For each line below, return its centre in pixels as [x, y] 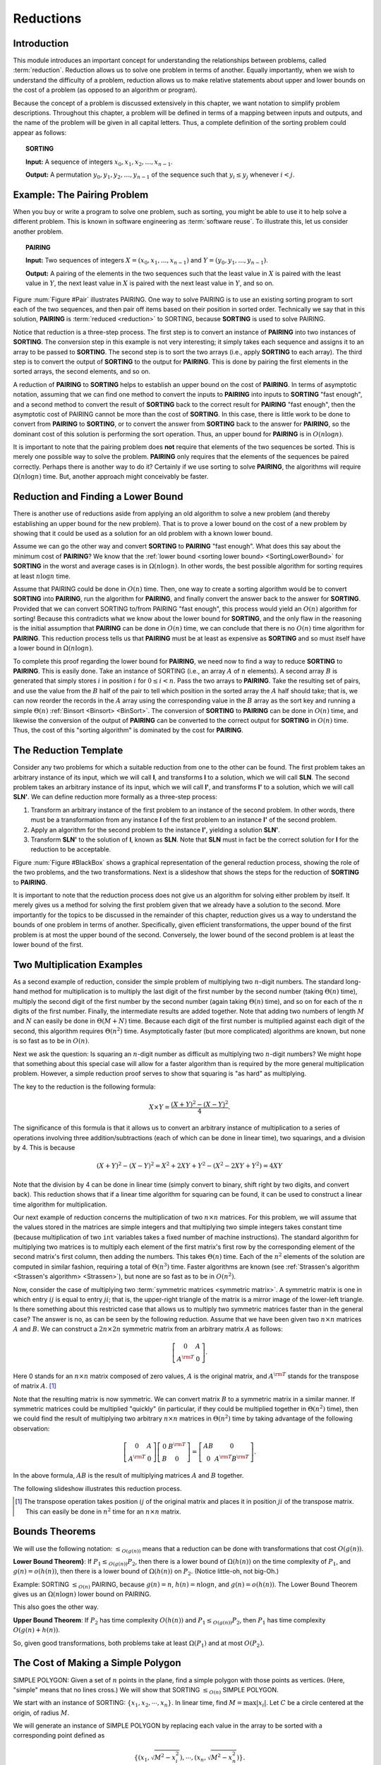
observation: [31, 1428]
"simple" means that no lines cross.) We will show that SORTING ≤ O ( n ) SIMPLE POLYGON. [146, 1691]
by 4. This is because [44, 1148]
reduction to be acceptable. [71, 849]
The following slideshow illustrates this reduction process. [97, 1488]
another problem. [38, 231]
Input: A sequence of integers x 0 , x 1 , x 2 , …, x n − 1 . [99, 162]
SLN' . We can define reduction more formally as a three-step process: [115, 797]
